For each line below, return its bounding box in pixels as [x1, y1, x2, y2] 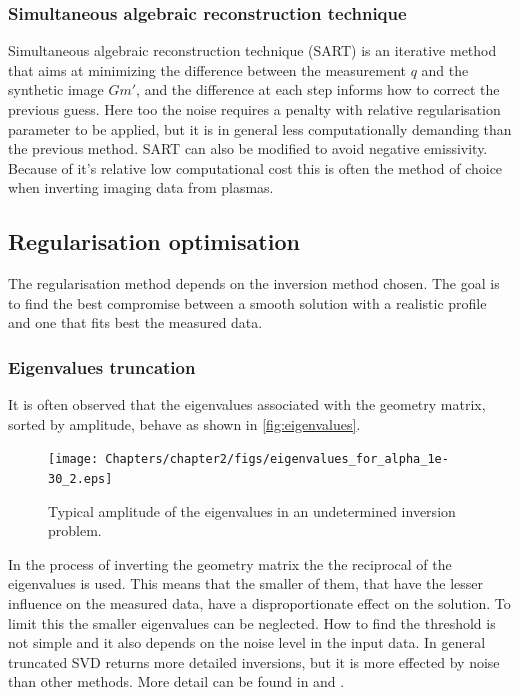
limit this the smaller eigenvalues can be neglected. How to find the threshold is [8, 612, 496, 633]
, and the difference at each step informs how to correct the [136, 79, 500, 100]
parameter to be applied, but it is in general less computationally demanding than [8, 118, 512, 139]
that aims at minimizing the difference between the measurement [8, 59, 407, 80]
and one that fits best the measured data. [8, 312, 263, 333]
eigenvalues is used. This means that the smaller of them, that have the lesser [8, 573, 484, 594]
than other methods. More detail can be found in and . [8, 671, 345, 692]
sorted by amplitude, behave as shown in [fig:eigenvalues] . [8, 413, 361, 434]
